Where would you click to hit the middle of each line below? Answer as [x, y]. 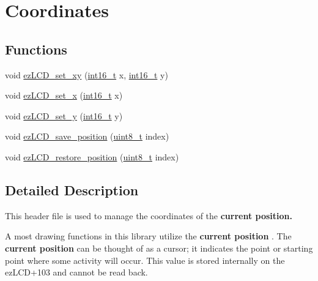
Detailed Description [72, 189]
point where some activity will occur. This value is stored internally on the [145, 260]
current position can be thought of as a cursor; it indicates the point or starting [159, 248]
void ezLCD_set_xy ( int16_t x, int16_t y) [87, 74]
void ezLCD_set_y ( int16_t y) [64, 115]
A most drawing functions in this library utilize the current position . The [148, 236]
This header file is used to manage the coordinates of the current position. [149, 215]
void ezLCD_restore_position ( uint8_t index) [92, 156]
